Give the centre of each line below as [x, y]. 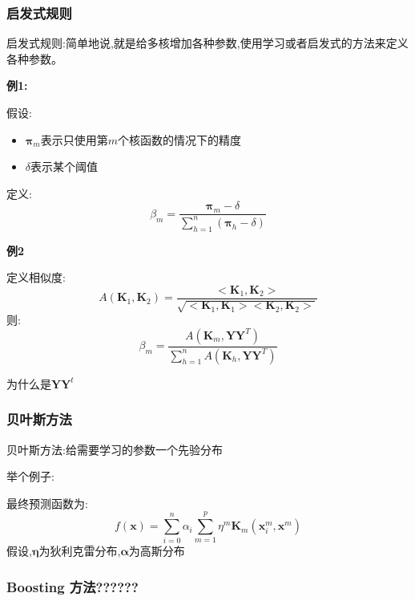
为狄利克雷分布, [80, 551]
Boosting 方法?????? [73, 586]
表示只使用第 [74, 139]
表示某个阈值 [64, 166]
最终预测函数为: [47, 503]
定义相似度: [36, 277]
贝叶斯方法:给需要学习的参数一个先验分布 [115, 449]
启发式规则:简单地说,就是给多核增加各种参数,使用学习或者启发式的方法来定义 [207, 43]
